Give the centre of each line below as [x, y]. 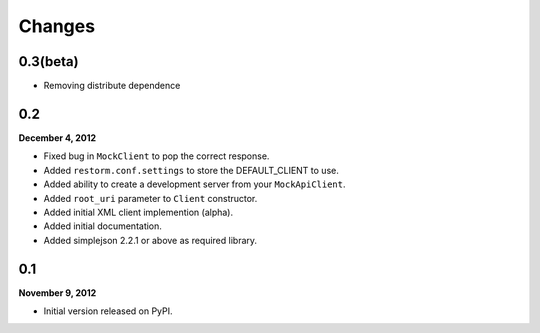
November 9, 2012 [57, 292]
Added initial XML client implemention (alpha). [138, 212]
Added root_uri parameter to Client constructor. [150, 198]
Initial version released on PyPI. [108, 311]
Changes [56, 26]
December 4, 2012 [57, 137]
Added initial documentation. [102, 226]
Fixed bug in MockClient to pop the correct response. [156, 156]
